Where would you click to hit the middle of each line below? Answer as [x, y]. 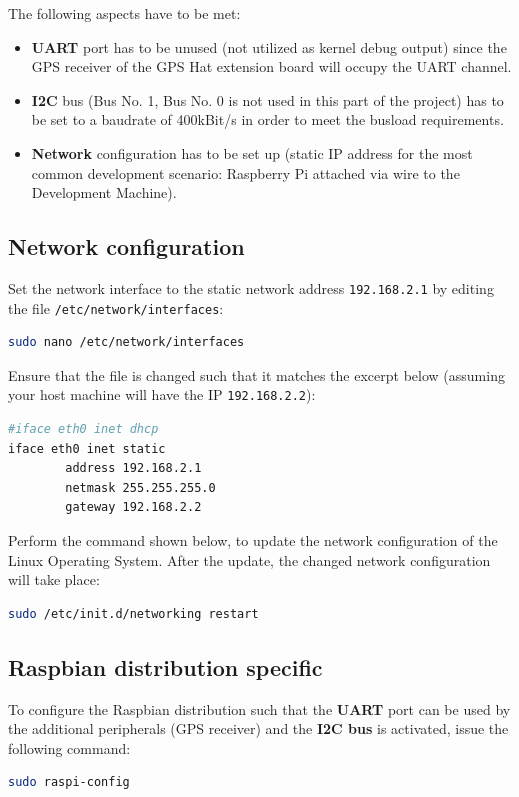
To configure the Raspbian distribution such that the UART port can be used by [259, 708]
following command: [69, 747]
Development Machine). [104, 192]
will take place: [54, 579]
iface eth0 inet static [87, 448]
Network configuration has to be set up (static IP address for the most [252, 152]
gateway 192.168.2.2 [133, 507]
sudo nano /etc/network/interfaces [126, 342]
